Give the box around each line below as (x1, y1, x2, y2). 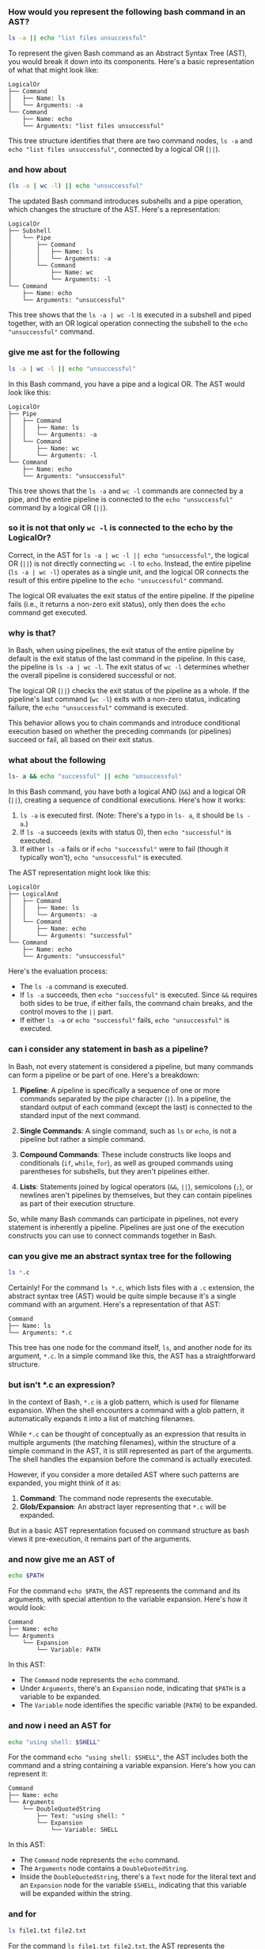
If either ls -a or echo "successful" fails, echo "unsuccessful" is (19, 1015, 230, 1025)
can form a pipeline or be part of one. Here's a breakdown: (8, 1070, 200, 1079)
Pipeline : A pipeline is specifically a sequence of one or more (19, 1085, 220, 1094)
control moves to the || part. (19, 1007, 113, 1017)
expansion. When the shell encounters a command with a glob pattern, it (8, 1405, 245, 1415)
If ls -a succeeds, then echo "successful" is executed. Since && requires (19, 990, 258, 999)
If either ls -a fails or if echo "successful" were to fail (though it (19, 844, 229, 854)
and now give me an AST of (8, 1553, 115, 1564)
